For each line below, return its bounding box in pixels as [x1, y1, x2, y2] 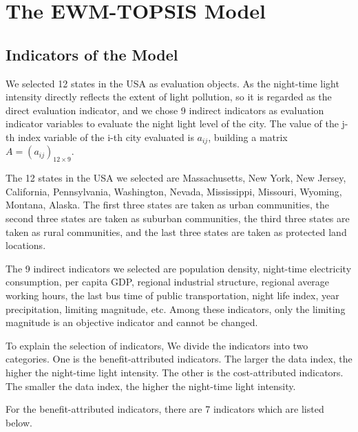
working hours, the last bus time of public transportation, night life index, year [6, 288, 339, 302]
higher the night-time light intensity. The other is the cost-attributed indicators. [6, 365, 344, 379]
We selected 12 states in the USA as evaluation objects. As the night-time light [6, 76, 339, 90]
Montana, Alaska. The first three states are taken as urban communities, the [6, 197, 329, 212]
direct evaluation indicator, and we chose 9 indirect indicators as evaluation [6, 102, 324, 117]
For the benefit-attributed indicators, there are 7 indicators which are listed [6, 402, 324, 416]
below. [6, 415, 32, 429]
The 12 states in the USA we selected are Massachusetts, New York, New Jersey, [6, 171, 346, 185]
